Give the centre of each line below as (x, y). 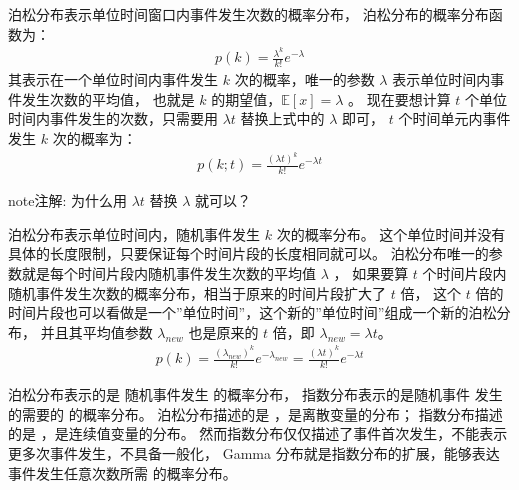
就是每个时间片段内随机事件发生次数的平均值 (168, 273)
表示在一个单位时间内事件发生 (119, 79)
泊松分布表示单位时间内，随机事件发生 (134, 233)
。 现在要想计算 (399, 98)
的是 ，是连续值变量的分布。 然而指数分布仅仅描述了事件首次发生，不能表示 (258, 433)
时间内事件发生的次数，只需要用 (113, 118)
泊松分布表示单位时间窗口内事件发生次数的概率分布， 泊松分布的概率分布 (248, 14)
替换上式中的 (282, 118)
